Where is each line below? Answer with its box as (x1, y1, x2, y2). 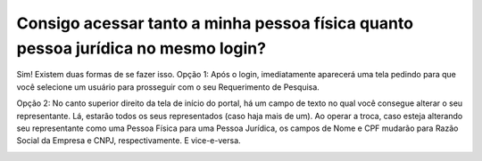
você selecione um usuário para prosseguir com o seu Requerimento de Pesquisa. (16, 81, 320, 93)
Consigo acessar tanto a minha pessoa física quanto (16, 13, 414, 33)
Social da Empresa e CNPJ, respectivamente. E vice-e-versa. (16, 135, 241, 146)
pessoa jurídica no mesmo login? (16, 38, 267, 58)
